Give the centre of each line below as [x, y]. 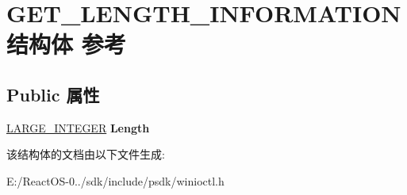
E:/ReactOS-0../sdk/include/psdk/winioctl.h [115, 180]
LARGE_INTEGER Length [78, 127]
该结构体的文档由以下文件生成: [86, 154]
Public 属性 [53, 94]
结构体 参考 [66, 44]
